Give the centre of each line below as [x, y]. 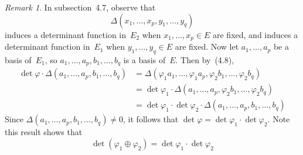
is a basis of [144, 59]
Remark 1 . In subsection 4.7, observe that [80, 7]
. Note [279, 119]
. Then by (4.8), [205, 59]
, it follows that [151, 119]
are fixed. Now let [207, 46]
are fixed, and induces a [256, 34]
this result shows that [44, 132]
